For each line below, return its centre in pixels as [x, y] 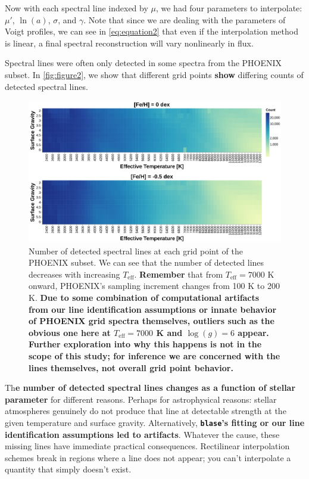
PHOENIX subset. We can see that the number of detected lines [146, 262]
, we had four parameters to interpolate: [229, 8]
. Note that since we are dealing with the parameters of [185, 19]
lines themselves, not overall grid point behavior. [131, 367]
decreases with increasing [74, 274]
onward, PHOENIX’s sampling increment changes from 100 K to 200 [154, 286]
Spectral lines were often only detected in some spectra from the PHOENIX [143, 63]
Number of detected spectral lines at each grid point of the [136, 251]
